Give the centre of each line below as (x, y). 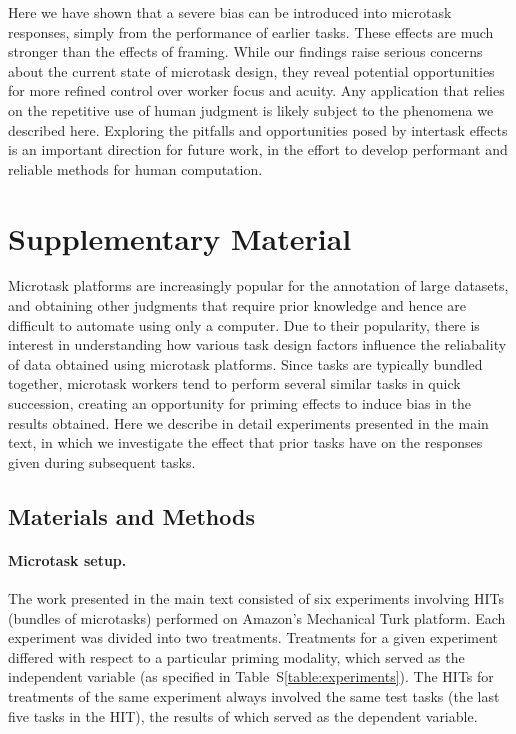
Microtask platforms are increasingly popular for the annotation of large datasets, (258, 285)
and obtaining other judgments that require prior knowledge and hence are (237, 305)
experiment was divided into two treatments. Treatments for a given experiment (253, 637)
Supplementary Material (180, 237)
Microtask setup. (67, 559)
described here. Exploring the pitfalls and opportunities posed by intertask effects (258, 129)
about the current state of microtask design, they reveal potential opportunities (251, 70)
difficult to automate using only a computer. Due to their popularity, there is (244, 324)
